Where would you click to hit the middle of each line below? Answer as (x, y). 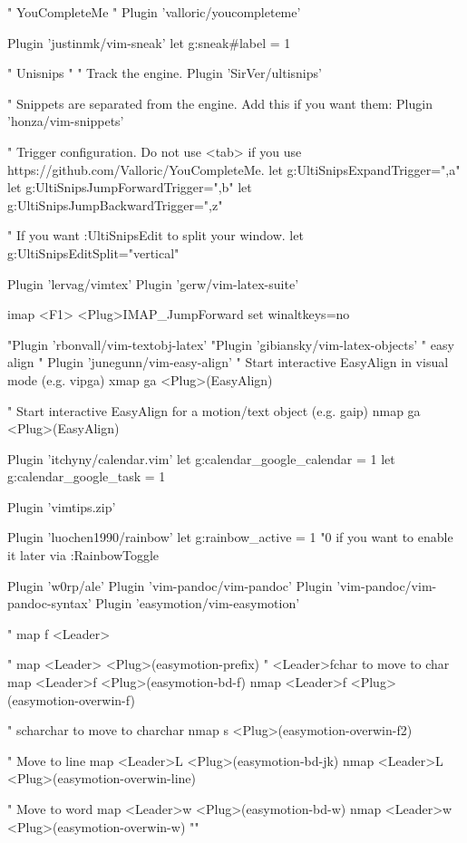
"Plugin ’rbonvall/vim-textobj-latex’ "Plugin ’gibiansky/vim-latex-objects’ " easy (231, 344)
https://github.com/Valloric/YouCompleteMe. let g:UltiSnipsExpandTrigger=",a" (234, 169)
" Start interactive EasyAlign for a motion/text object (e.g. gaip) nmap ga (214, 410)
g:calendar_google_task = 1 (87, 476)
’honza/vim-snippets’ (66, 121)
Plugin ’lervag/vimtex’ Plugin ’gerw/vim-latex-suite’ (153, 283)
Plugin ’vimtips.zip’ (62, 506)
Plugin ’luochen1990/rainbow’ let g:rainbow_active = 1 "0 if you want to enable (230, 537)
